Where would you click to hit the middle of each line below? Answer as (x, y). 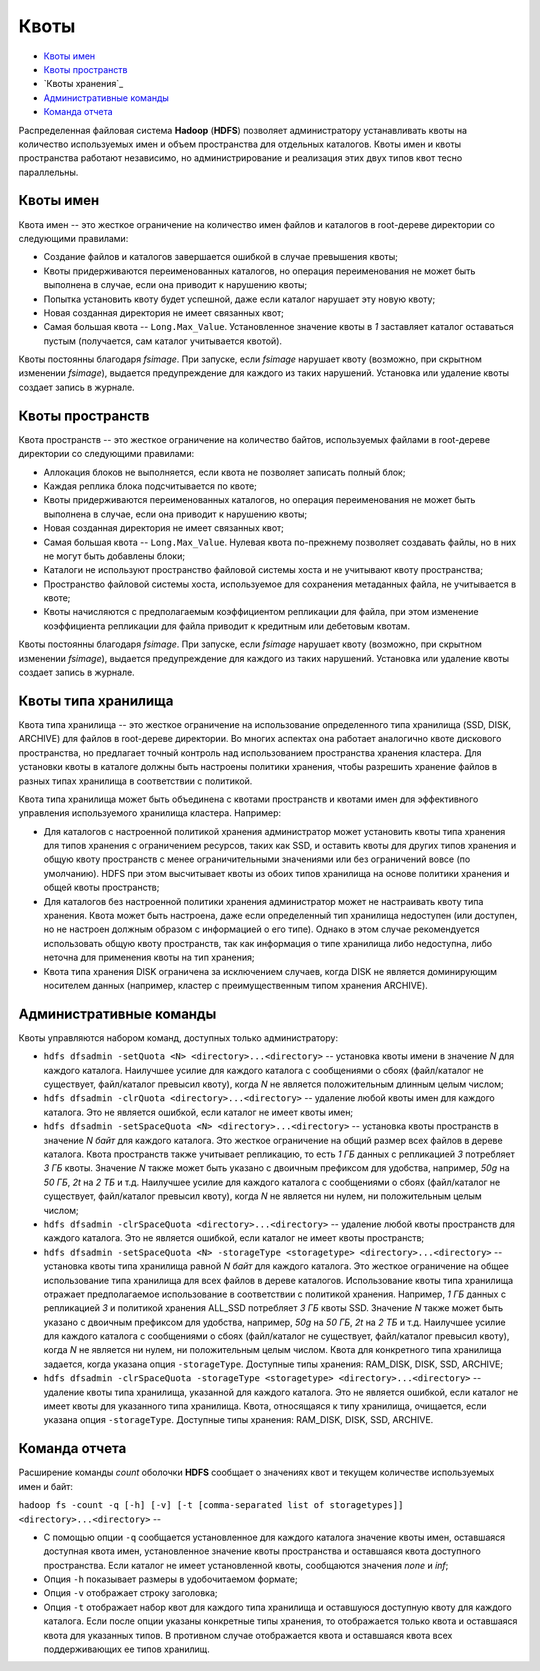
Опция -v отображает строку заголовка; (131, 1593)
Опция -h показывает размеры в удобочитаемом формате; (171, 1579)
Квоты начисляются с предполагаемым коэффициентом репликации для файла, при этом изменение (261, 612)
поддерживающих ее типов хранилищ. (126, 1649)
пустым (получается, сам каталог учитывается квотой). (163, 341)
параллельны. (48, 172)
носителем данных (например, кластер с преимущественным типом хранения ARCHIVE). (236, 985)
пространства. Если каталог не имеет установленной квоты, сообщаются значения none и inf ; (246, 1565)
